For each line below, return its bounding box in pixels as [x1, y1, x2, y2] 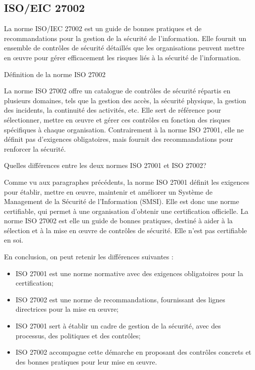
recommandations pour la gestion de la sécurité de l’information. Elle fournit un [4, 33, 247, 43]
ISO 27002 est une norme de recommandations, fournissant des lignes [15, 294, 225, 304]
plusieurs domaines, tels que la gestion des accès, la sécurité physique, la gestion [4, 95, 247, 105]
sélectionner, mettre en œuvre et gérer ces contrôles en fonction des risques [4, 114, 230, 124]
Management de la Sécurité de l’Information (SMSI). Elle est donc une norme [4, 196, 239, 206]
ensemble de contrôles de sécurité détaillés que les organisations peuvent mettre [4, 42, 245, 53]
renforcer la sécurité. [4, 143, 66, 154]
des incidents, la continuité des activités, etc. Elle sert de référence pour [4, 105, 221, 115]
